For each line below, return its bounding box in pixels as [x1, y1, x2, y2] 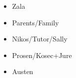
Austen [12, 66, 33, 77]
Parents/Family [12, 17, 59, 27]
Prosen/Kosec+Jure [12, 50, 72, 60]
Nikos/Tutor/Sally [12, 34, 68, 44]
